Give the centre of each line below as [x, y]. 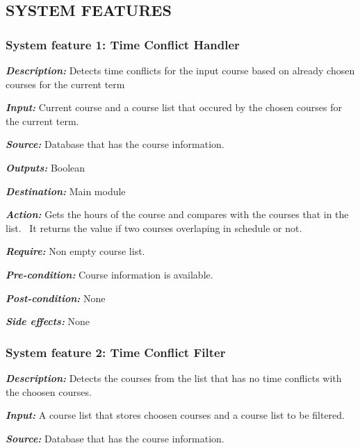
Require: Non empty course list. [75, 251]
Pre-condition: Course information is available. [109, 274]
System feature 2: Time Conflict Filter [116, 352]
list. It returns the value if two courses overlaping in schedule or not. [154, 227]
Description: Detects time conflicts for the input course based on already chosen [180, 70]
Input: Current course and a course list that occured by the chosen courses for [174, 107]
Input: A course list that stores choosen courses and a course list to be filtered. [175, 415]
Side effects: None [48, 321]
